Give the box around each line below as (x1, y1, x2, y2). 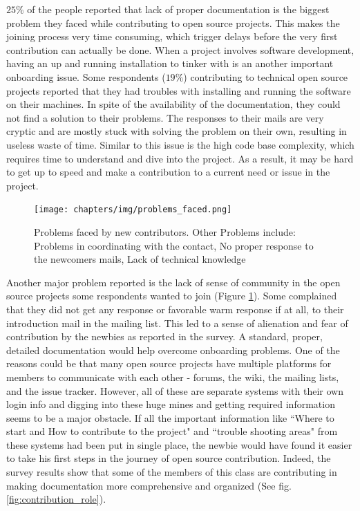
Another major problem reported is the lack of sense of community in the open (6, 275, 341, 289)
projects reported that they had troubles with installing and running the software (6, 83, 351, 97)
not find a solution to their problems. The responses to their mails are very (6, 110, 324, 124)
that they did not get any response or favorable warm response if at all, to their (6, 301, 344, 316)
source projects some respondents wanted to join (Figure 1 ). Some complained (6, 288, 337, 303)
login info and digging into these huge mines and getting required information (6, 397, 335, 411)
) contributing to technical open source (183, 69, 348, 84)
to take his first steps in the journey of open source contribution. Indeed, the (6, 451, 331, 465)
